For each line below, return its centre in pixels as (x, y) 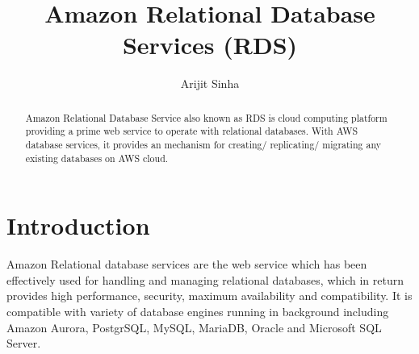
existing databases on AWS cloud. (97, 158)
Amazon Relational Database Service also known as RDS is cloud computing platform (206, 117)
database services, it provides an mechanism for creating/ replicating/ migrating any (203, 145)
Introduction (78, 225)
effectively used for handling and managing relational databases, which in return (205, 279)
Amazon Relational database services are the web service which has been (187, 264)
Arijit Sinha (210, 83)
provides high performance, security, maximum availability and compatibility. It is (209, 296)
